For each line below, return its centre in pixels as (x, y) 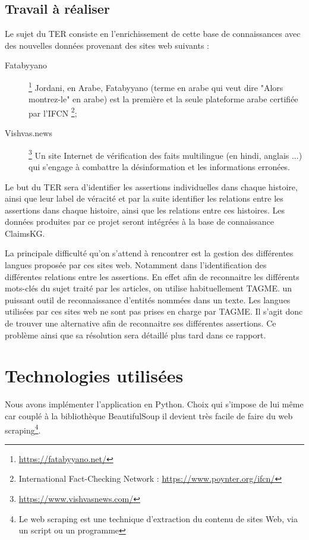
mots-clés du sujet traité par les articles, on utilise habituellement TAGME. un (149, 288)
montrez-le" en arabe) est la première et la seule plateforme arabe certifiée (163, 99)
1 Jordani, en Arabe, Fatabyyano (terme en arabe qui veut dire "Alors (156, 86)
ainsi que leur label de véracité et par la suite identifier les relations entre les (144, 198)
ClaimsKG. (25, 233)
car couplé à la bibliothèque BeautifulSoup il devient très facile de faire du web (149, 415)
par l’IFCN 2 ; (53, 112)
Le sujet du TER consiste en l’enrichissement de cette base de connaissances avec (153, 34)
